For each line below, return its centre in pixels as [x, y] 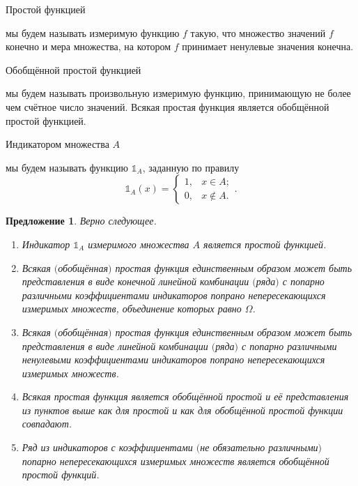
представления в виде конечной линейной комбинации [135, 281]
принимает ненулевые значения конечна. [268, 46]
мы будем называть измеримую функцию [93, 32]
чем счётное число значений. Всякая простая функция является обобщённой [168, 106]
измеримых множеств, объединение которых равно [132, 309]
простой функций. [61, 474]
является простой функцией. [265, 244]
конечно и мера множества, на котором [88, 46]
